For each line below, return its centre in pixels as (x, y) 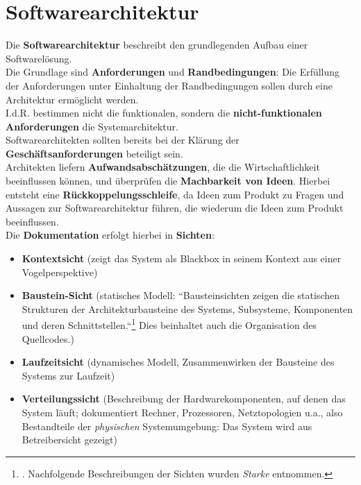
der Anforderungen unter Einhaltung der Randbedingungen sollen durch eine (169, 85)
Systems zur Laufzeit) (68, 375)
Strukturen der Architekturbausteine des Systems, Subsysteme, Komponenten (187, 308)
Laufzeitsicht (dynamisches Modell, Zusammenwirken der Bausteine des (178, 362)
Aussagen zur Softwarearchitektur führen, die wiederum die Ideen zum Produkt (175, 208)
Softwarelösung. (39, 58)
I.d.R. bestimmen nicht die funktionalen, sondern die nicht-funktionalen (164, 113)
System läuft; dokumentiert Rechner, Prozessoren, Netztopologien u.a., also (182, 412)
